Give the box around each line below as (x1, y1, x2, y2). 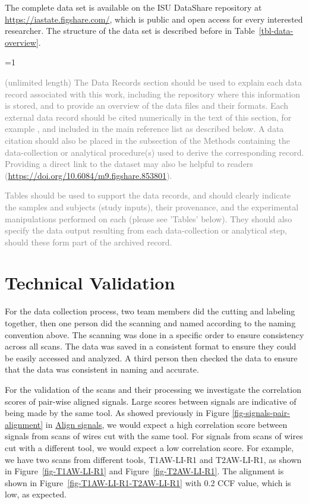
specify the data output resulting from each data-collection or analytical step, (5, 224, 287, 237)
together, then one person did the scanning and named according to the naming (5, 317, 296, 329)
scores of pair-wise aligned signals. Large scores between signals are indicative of (5, 395, 297, 407)
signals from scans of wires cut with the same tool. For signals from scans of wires (5, 430, 303, 442)
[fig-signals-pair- (232, 407, 290, 419)
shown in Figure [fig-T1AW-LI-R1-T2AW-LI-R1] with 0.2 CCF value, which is (5, 476, 291, 489)
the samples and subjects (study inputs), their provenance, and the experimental (5, 200, 299, 213)
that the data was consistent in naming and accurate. (5, 363, 199, 376)
